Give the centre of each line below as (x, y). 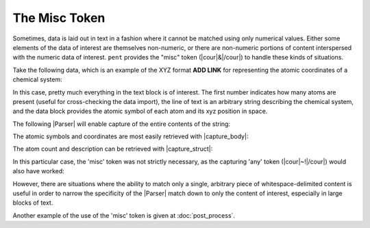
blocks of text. (33, 203)
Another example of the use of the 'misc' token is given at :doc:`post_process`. (124, 215)
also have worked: (38, 171)
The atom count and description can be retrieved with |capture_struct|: (113, 149)
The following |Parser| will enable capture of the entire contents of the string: (122, 124)
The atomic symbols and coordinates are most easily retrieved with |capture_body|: (131, 136)
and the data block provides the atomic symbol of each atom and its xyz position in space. (140, 111)
